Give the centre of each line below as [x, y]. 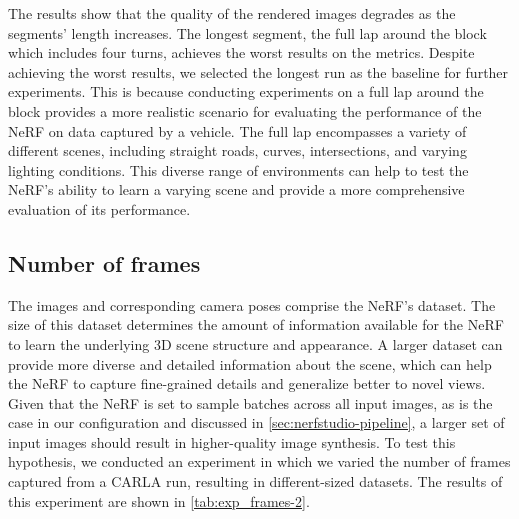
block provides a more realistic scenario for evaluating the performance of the [245, 110]
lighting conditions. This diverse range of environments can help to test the [238, 169]
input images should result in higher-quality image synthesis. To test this [232, 441]
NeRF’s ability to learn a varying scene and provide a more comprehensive [236, 189]
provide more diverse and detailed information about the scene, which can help [250, 363]
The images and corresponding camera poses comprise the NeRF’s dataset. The [252, 304]
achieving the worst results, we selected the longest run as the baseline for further [258, 71]
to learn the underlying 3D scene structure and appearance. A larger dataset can [255, 343]
